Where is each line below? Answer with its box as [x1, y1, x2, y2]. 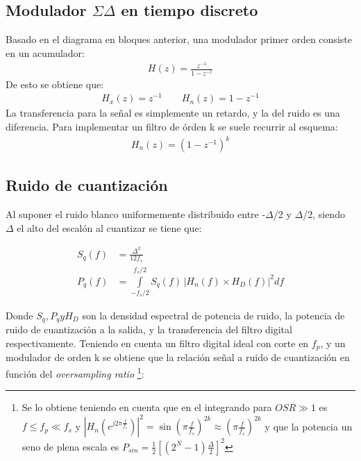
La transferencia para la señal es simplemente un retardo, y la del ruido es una [6, 106, 340, 120]
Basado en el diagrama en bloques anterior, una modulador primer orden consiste [6, 32, 352, 47]
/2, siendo [303, 207, 345, 221]
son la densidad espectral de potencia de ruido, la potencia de [82, 308, 345, 322]
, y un [320, 335, 346, 350]
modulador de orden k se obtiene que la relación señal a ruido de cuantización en [6, 350, 350, 364]
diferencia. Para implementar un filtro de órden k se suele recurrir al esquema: [6, 119, 338, 133]
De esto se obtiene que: [6, 76, 104, 91]
